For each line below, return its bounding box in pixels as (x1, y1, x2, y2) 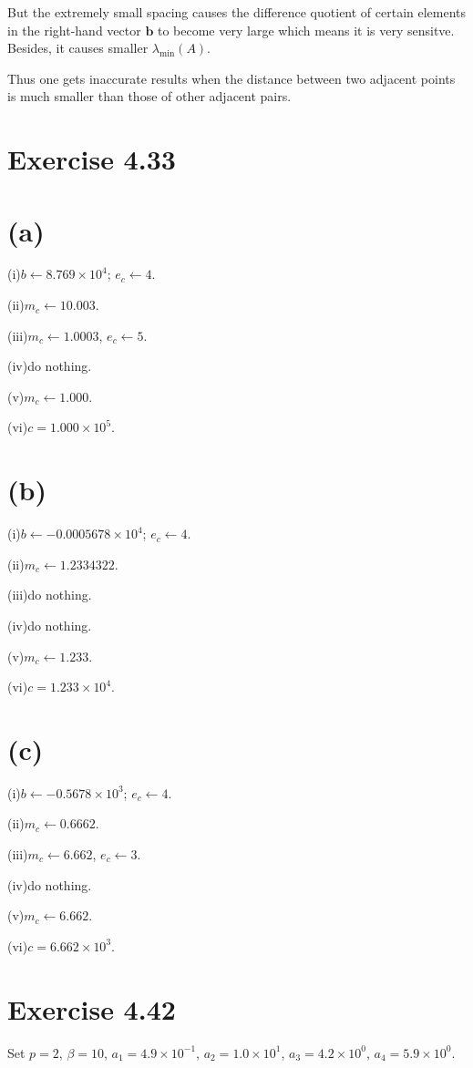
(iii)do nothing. (7, 585, 92, 604)
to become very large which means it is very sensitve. (157, 20, 455, 39)
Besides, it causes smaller (7, 38, 149, 57)
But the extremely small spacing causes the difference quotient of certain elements (7, 3, 467, 21)
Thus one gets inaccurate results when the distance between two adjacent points (7, 68, 456, 87)
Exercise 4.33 (7, 140, 176, 178)
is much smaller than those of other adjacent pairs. (7, 87, 292, 106)
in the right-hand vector (7, 20, 141, 39)
